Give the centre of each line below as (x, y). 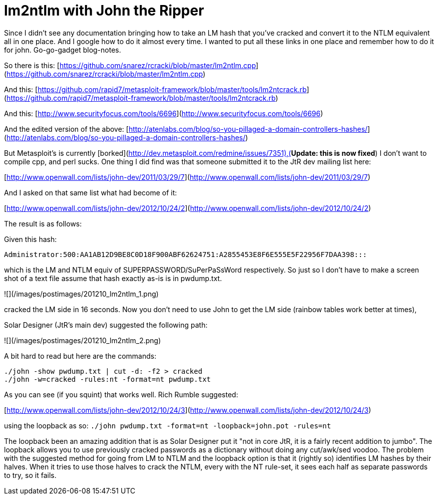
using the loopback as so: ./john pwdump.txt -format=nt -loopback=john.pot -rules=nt (168, 425)
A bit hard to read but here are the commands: (80, 356)
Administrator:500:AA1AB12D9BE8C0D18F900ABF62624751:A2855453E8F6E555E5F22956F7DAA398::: (185, 254)
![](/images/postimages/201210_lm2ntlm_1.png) (81, 294)
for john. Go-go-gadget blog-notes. (63, 50)
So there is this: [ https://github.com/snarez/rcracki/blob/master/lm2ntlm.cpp (130, 65)
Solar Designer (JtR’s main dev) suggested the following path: (106, 325)
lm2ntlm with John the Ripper (104, 11)
